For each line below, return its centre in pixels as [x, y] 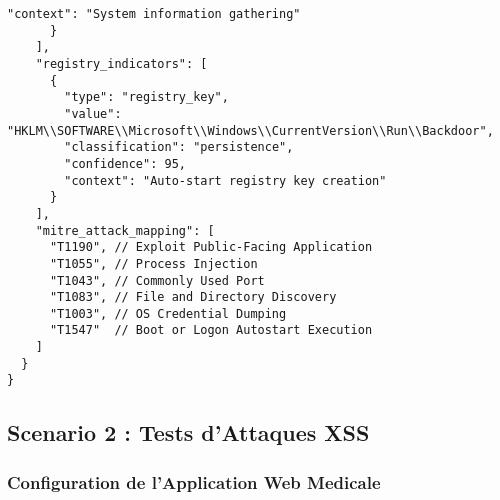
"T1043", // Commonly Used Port [157, 280]
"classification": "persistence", [179, 147]
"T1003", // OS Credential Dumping [168, 313]
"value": [93, 113]
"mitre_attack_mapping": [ [125, 230]
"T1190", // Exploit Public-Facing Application [211, 247]
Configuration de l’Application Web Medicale [194, 481]
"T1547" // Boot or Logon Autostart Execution [211, 330]
